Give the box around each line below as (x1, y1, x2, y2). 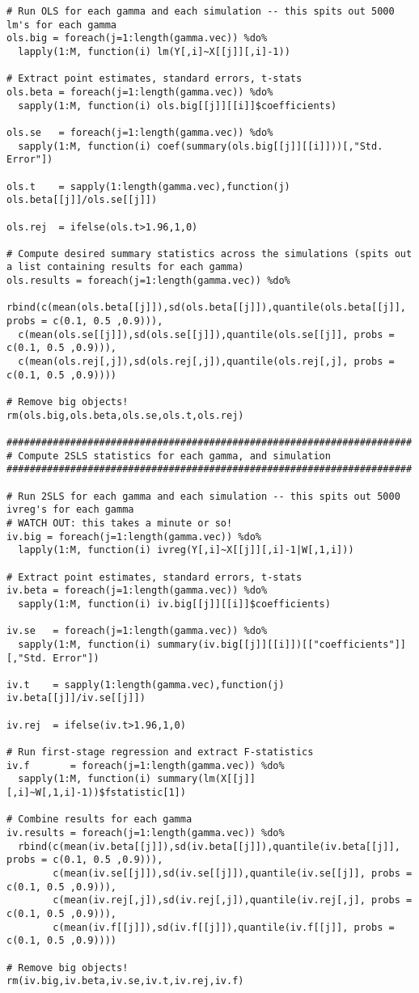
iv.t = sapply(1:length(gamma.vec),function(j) (6, 678, 285, 691)
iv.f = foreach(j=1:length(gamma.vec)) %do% (6, 759, 285, 771)
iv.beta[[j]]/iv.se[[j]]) (6, 692, 146, 704)
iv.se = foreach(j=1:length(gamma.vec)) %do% (6, 625, 268, 637)
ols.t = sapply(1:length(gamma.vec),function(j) (6, 180, 290, 192)
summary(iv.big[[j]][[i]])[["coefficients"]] (157, 638, 406, 650)
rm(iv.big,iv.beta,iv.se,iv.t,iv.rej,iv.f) (6, 975, 244, 987)
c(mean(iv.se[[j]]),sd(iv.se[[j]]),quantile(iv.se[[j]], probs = (53, 868, 413, 879)
